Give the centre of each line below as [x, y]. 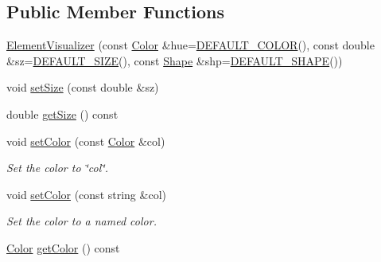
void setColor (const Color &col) [86, 141]
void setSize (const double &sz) [83, 87]
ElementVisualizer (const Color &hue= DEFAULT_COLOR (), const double [190, 45]
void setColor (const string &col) [86, 194]
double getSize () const [62, 113]
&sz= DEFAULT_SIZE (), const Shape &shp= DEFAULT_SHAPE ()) [175, 60]
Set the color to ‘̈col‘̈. [57, 168]
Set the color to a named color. [82, 221]
